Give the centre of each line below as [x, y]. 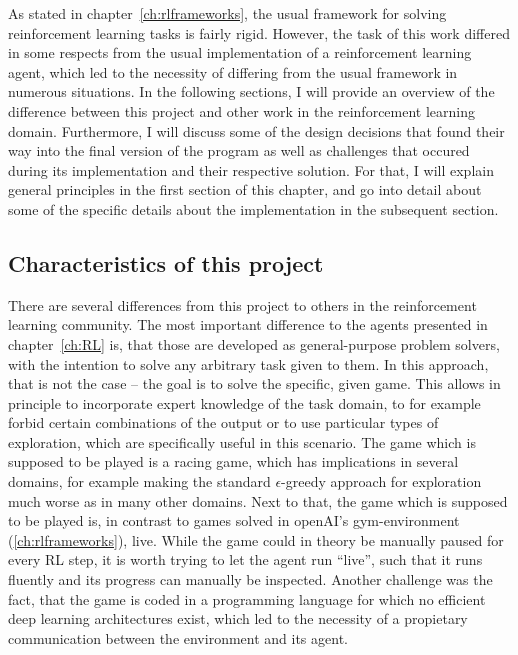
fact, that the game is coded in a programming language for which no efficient [247, 598]
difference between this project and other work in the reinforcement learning [242, 110]
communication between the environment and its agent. [178, 637]
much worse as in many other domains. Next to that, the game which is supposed [258, 500]
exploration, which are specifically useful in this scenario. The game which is [242, 441]
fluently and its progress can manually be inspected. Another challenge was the [250, 579]
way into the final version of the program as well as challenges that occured [239, 150]
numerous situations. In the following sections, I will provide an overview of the [251, 91]
